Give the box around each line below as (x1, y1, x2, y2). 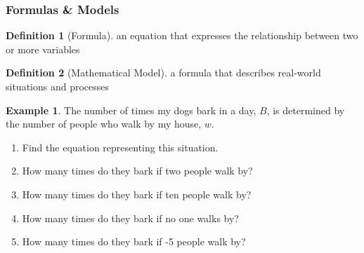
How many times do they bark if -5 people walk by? (22, 234, 246, 249)
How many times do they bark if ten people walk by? (22, 186, 252, 201)
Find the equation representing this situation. (22, 139, 219, 154)
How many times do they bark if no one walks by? (22, 210, 239, 225)
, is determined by (266, 102, 345, 117)
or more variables (6, 41, 80, 56)
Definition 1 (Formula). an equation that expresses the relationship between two (6, 28, 358, 43)
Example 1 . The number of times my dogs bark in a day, (6, 102, 256, 117)
